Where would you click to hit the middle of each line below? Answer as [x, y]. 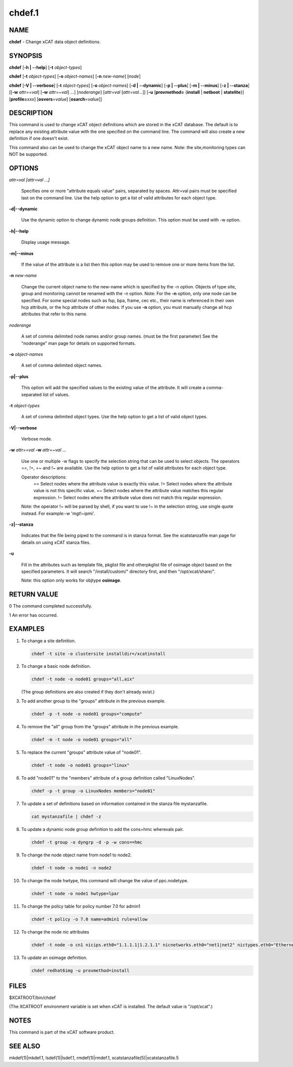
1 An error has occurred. [33, 615]
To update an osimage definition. [54, 958]
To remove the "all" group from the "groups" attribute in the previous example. [100, 726]
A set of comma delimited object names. [62, 365]
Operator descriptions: [44, 477]
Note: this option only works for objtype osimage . [71, 580]
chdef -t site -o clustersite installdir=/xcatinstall [98, 653]
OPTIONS [24, 168]
